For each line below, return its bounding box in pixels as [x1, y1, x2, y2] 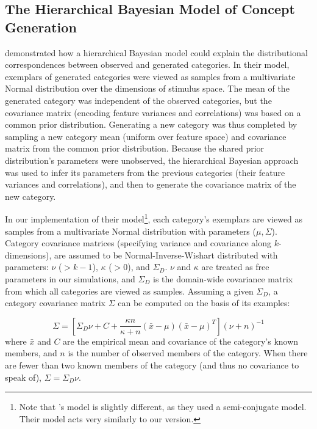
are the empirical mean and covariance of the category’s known [63, 334, 299, 347]
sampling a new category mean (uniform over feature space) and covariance [5, 130, 287, 142]
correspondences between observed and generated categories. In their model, [5, 58, 290, 71]
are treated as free [201, 260, 269, 273]
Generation [5, 17, 77, 36]
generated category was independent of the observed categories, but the [5, 94, 272, 106]
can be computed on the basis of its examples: [118, 296, 290, 309]
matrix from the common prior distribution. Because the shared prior [5, 142, 265, 155]
